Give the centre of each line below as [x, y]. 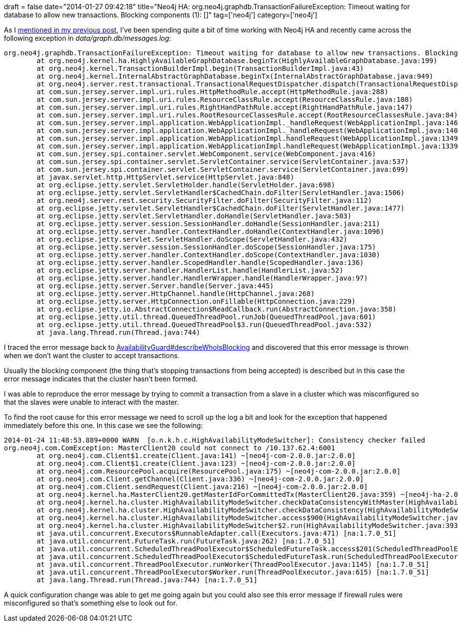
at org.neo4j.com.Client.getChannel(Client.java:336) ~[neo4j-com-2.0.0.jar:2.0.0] [200, 479]
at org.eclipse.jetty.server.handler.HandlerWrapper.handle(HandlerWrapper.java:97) [202, 278]
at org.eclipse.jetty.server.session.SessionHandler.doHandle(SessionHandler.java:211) [208, 224]
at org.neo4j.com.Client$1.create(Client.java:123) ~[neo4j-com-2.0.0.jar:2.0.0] [196, 463]
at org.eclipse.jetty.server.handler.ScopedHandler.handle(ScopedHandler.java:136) [200, 263]
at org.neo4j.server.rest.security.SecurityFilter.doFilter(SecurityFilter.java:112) [204, 200]
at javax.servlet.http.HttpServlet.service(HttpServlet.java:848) [165, 177]
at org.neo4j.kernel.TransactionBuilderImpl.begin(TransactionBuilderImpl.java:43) [200, 68]
